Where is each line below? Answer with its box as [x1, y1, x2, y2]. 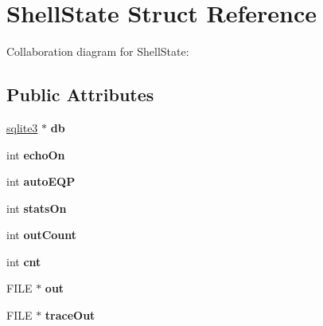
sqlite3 [6, 119, 38, 136]
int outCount [6, 226, 77, 243]
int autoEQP [6, 173, 76, 190]
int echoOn [6, 146, 65, 163]
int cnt [6, 253, 41, 269]
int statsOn [6, 199, 67, 216]
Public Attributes [6, 82, 154, 107]
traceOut [45, 307, 95, 324]
